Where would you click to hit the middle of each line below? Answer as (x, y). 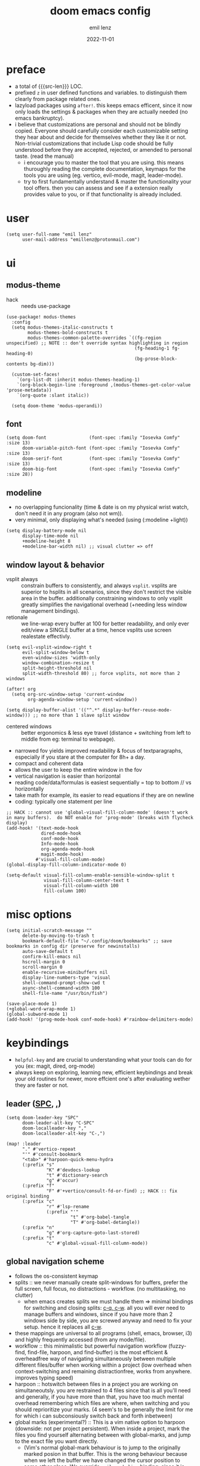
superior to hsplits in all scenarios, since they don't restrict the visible (107, 592)
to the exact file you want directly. (56, 1441)
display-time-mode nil (50, 536)
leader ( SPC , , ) (34, 1104)
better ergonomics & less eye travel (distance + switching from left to (106, 733)
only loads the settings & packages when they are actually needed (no (101, 111)
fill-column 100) (65, 891)
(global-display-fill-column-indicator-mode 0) (67, 865)
